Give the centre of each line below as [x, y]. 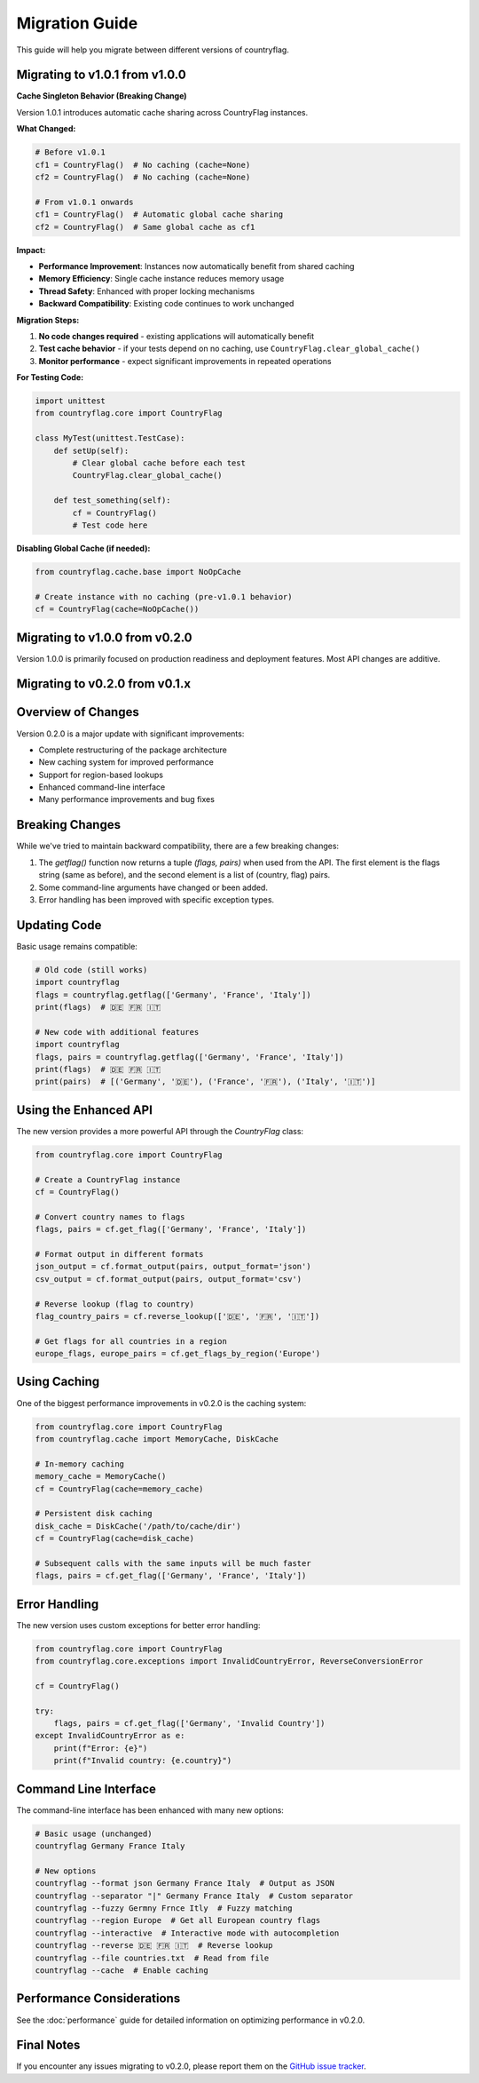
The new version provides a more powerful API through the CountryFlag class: [160, 1131]
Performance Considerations [98, 1999]
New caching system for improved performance [126, 762]
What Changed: [46, 129]
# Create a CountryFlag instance [108, 1180]
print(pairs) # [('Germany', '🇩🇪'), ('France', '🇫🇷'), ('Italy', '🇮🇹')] [205, 1082]
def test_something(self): [113, 501]
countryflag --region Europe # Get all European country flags [178, 1920]
